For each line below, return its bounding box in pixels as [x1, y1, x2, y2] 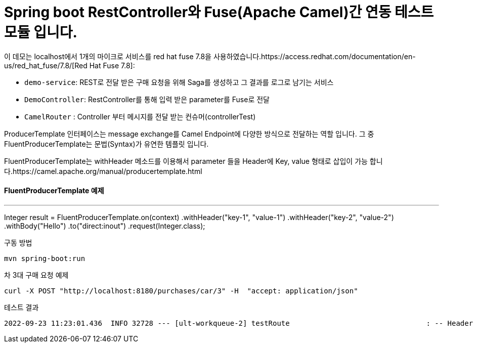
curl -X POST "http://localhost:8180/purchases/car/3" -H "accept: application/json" [4, 286, 358, 295]
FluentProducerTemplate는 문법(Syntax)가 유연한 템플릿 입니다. [4, 139, 209, 148]
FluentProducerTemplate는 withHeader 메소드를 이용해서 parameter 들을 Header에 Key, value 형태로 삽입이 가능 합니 [4, 156, 383, 165]
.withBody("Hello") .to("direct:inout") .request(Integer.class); [4, 221, 205, 230]
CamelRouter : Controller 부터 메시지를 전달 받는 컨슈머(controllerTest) [24, 112, 256, 121]
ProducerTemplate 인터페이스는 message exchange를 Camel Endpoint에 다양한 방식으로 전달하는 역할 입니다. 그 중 [4, 129, 374, 138]
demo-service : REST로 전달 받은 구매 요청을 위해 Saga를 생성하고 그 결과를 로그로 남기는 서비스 [24, 77, 334, 86]
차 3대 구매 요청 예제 [4, 270, 69, 279]
